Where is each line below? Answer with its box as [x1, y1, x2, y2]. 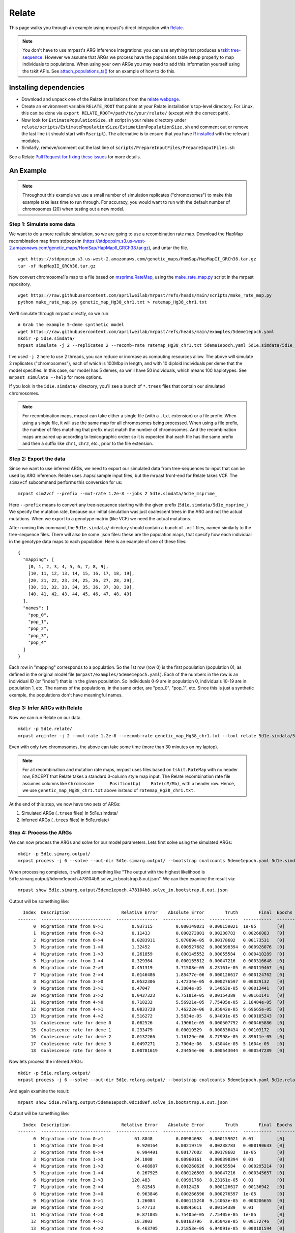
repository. [9, 281, 31, 287]
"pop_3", [28, 633, 49, 638]
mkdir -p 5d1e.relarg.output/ [18, 1070, 91, 1076]
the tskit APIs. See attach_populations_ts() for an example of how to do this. [22, 68, 176, 74]
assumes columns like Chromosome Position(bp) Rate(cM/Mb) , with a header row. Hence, [22, 780, 236, 786]
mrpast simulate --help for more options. [9, 374, 103, 380]
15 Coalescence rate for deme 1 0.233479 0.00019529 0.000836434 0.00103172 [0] [30, 1027, 285, 1033]
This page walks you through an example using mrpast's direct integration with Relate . [9, 25, 184, 31]
